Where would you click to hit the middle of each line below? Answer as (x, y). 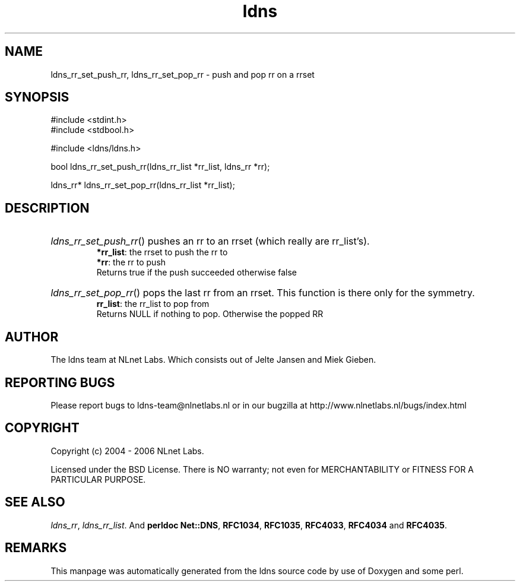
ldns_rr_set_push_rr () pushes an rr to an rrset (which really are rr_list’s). (210, 241)
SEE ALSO (35, 502)
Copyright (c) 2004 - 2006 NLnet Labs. (127, 451)
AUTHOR (32, 337)
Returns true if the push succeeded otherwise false (196, 273)
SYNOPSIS (37, 97)
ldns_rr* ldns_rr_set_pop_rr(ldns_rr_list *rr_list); (143, 185)
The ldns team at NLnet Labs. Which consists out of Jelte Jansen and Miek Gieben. (213, 360)
